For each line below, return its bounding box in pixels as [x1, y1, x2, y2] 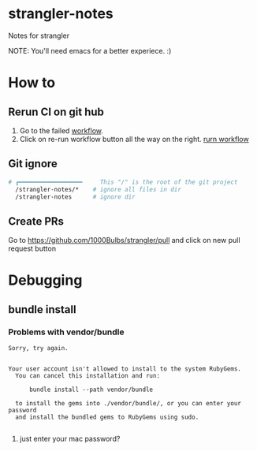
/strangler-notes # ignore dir [15, 192, 136, 201]
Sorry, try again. [8, 345, 69, 352]
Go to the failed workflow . [19, 125, 104, 135]
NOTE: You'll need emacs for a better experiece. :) [8, 46, 172, 55]
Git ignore [8, 157, 58, 170]
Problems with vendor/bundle [8, 326, 125, 337]
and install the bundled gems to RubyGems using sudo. [15, 413, 199, 422]
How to [8, 74, 56, 91]
